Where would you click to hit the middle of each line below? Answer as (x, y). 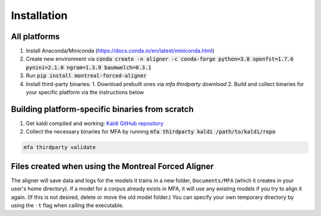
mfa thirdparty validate (60, 147)
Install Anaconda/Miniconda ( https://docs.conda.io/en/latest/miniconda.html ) (120, 51)
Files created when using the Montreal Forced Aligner (112, 166)
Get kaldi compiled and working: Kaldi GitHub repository (95, 123)
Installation (39, 15)
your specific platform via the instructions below (85, 93)
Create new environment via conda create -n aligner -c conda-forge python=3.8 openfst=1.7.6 (160, 59)
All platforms (35, 36)
